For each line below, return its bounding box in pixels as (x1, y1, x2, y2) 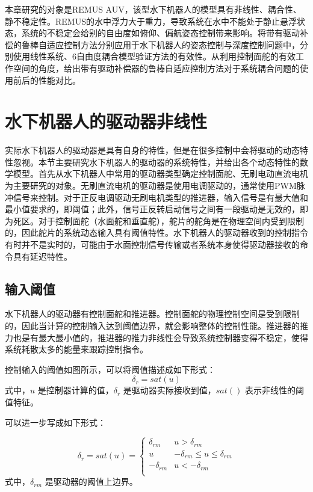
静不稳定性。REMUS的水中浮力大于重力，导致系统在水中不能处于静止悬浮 (5, 14, 297, 27)
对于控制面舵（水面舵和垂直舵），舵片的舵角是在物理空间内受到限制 (38, 214, 304, 227)
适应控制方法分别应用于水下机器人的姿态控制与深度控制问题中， (46, 38, 300, 51)
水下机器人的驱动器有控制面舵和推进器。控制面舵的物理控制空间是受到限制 (5, 307, 300, 320)
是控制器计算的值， (37, 384, 114, 396)
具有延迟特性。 (13, 250, 72, 262)
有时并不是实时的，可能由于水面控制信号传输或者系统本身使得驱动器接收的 (5, 238, 300, 251)
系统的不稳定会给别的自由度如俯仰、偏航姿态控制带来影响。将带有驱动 (21, 26, 300, 39)
